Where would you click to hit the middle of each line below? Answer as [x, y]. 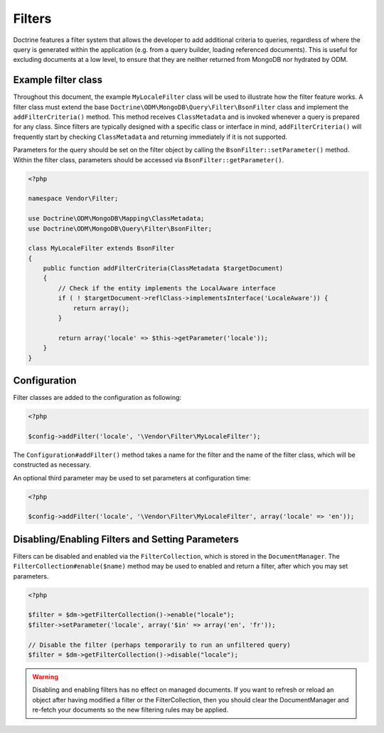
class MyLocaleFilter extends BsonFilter [101, 248]
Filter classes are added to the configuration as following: [97, 398]
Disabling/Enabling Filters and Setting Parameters [126, 539]
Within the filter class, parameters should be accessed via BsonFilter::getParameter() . [149, 159]
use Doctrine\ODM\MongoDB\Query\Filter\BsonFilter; [120, 228]
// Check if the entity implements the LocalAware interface [167, 288]
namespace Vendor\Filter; [73, 199]
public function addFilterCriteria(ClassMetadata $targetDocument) [163, 268]
